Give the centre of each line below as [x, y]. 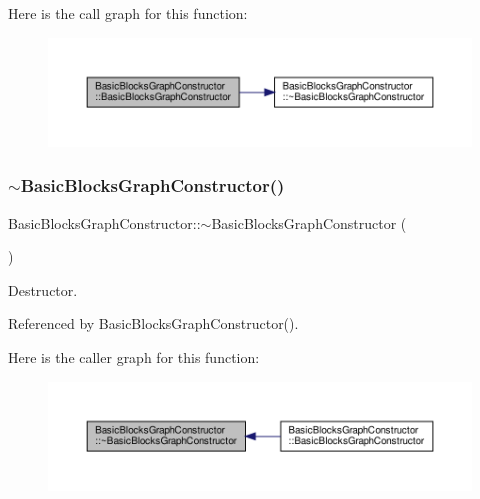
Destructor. [43, 289]
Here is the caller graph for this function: [134, 357]
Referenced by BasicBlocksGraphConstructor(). [153, 323]
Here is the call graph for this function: [128, 13]
